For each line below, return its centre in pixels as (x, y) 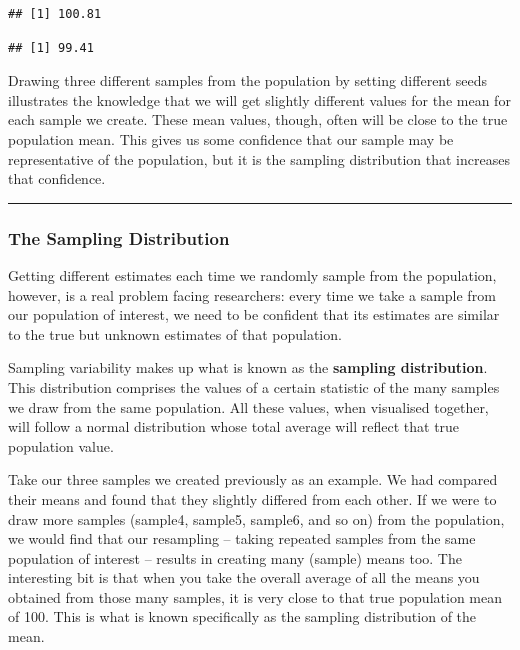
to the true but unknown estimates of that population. (175, 333)
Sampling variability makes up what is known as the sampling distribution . (248, 367)
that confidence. (57, 178)
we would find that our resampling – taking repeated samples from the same (242, 538)
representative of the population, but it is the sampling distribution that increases (259, 158)
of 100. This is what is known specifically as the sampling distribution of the (242, 616)
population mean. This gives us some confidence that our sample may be (231, 138)
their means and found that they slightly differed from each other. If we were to (252, 498)
